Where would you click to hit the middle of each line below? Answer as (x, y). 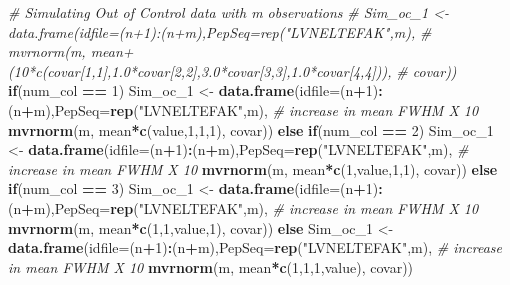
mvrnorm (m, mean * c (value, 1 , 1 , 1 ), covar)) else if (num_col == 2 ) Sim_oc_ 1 (251, 129)
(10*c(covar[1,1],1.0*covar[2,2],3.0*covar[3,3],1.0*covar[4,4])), (200, 70)
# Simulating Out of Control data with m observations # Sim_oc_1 (218, 12)
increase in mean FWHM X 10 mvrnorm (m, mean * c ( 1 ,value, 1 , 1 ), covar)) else (253, 168)
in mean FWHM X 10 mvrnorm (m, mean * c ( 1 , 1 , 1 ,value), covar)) (211, 266)
